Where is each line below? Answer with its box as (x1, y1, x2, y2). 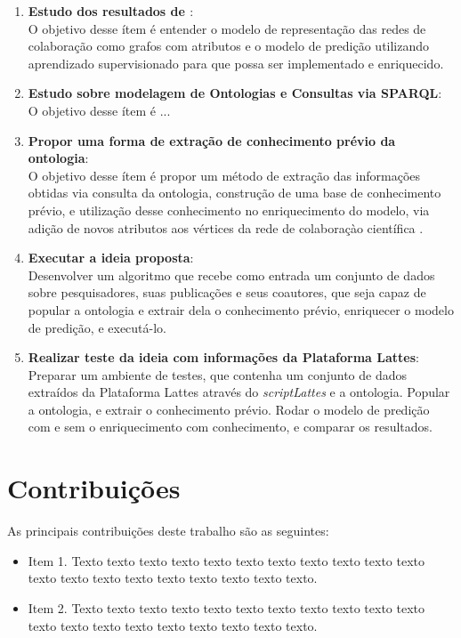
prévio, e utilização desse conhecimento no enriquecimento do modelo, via (28, 200, 430, 219)
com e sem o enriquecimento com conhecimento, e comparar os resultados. (28, 417, 433, 436)
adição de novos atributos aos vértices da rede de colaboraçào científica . (28, 218, 424, 237)
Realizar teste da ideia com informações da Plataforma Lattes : (28, 348, 419, 367)
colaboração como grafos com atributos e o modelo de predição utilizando (28, 36, 430, 55)
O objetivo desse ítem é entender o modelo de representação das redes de (28, 19, 426, 37)
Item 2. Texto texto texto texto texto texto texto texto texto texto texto (28, 598, 425, 617)
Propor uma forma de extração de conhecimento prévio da (28, 131, 396, 149)
